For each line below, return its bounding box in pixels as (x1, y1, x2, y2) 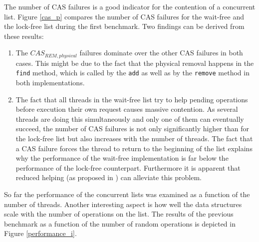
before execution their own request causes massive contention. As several (15, 104, 238, 114)
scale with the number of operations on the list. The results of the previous (4, 209, 234, 219)
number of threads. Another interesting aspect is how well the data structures (4, 199, 242, 209)
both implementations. (15, 77, 85, 88)
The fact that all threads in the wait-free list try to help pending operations (15, 94, 248, 104)
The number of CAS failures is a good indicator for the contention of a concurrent (4, 1, 256, 11)
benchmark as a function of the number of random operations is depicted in (4, 218, 236, 229)
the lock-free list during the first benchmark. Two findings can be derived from (4, 21, 245, 31)
